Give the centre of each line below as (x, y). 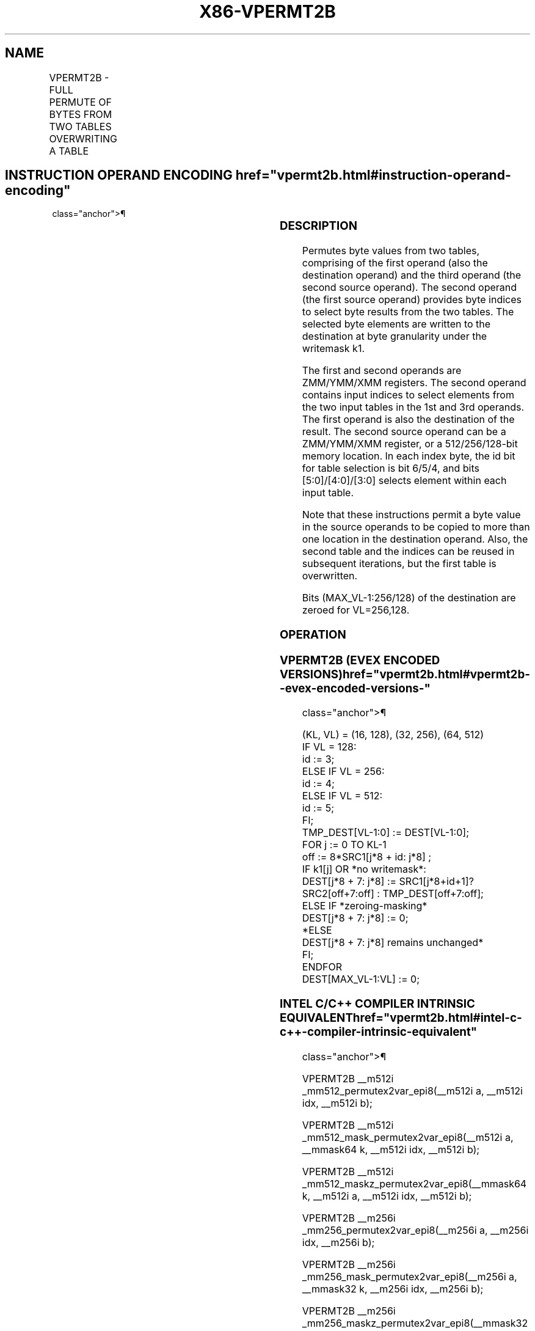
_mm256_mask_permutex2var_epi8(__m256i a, (409, 1276)
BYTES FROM (81, 114)
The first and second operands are (382, 371)
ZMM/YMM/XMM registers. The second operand (414, 383)
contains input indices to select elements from (408, 395)
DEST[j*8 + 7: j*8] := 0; (355, 918)
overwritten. (330, 576)
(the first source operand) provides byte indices (412, 300)
